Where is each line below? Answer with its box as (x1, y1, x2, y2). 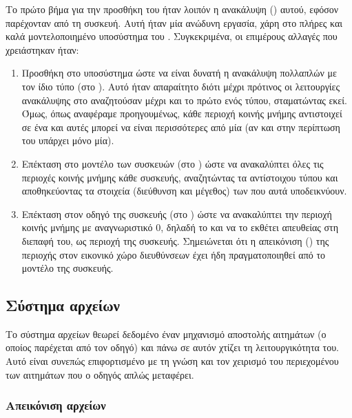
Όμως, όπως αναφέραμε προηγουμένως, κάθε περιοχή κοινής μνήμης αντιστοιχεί (21, 106, 342, 121)
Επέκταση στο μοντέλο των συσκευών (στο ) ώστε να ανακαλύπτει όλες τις (21, 156, 324, 170)
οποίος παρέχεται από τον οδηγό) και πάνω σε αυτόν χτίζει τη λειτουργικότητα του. (6, 340, 339, 355)
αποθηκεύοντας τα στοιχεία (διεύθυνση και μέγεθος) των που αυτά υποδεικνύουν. (21, 183, 347, 198)
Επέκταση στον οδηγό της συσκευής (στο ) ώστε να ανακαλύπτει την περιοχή (21, 206, 332, 221)
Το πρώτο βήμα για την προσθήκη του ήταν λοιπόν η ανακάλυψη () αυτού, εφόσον (6, 2, 339, 16)
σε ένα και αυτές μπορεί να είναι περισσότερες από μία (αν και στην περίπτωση (21, 119, 340, 134)
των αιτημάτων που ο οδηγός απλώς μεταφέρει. (6, 367, 194, 381)
